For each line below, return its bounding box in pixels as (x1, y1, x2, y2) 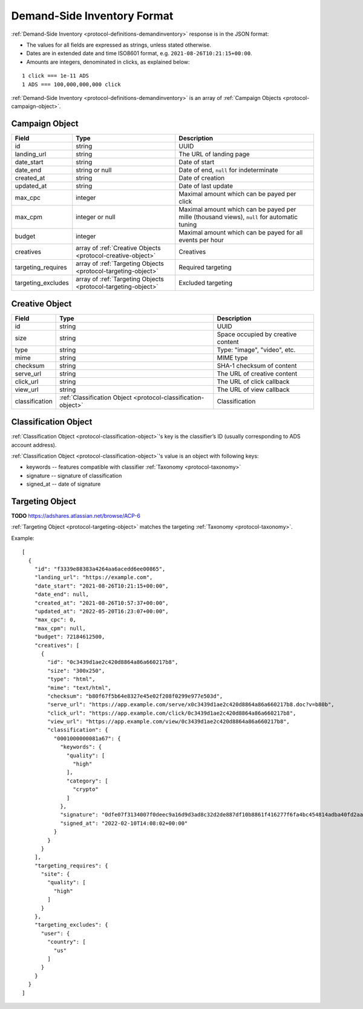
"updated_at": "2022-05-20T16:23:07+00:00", (34, 607, 169, 615)
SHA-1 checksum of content (217, 361, 297, 369)
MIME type (217, 353, 248, 362)
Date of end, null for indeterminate (178, 166, 278, 174)
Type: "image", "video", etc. (217, 345, 296, 354)
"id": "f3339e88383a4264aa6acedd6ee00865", (34, 566, 166, 572)
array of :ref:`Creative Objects (76, 244, 161, 253)
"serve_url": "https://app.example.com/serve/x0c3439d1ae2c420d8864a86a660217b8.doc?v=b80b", (47, 701, 335, 708)
